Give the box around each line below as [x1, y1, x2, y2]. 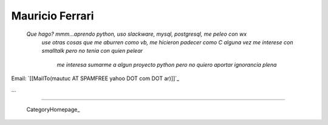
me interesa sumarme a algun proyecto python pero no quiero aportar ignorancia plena [56, 61, 277, 68]
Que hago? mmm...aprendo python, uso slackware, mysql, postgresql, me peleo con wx [26, 30, 247, 38]
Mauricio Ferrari [11, 9, 94, 22]
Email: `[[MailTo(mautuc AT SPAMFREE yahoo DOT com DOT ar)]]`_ [11, 75, 179, 82]
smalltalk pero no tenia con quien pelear [41, 47, 143, 55]
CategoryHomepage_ [26, 106, 80, 113]
